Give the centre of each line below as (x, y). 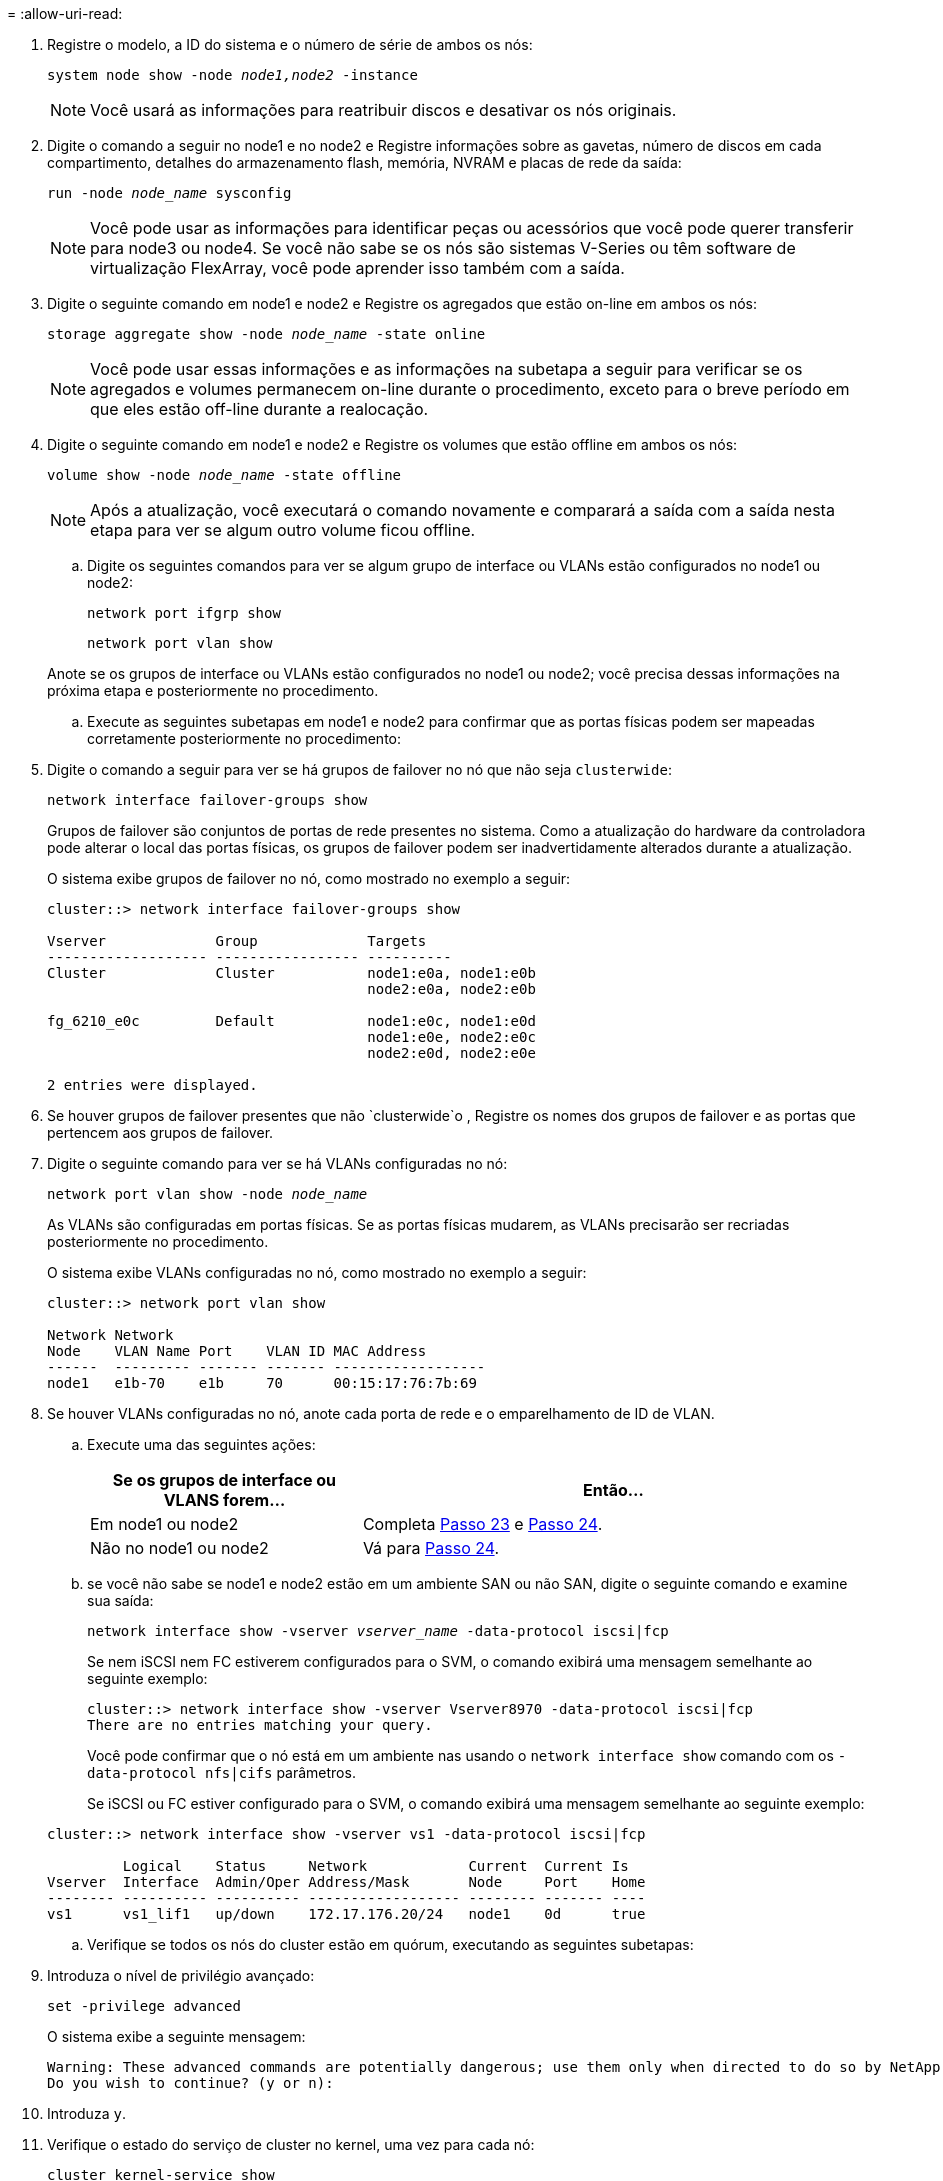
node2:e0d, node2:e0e (451, 1053)
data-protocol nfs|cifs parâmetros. (221, 1772)
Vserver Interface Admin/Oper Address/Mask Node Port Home (346, 1882)
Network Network (110, 1335)
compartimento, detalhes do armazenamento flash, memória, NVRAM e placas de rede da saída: (364, 162)
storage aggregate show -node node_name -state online (266, 334)
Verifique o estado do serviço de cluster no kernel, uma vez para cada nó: (291, 2144)
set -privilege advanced (144, 2006)
